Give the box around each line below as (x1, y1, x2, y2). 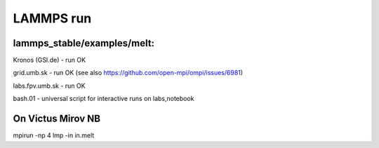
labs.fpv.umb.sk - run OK (13, 81, 86, 90)
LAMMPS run (13, 11, 92, 26)
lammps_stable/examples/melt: (13, 37, 154, 49)
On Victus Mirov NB (13, 113, 101, 125)
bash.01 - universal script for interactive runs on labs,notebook (13, 95, 194, 103)
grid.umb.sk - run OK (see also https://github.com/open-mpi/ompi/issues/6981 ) (13, 69, 244, 77)
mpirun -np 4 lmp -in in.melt (13, 131, 95, 140)
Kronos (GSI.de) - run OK (13, 56, 86, 65)
